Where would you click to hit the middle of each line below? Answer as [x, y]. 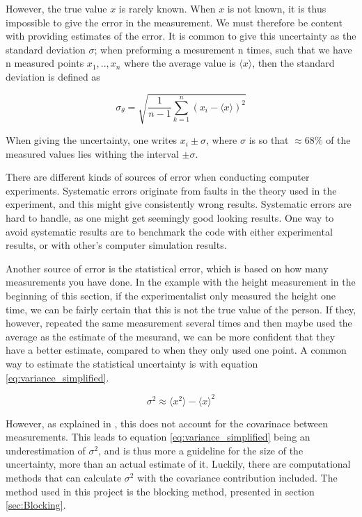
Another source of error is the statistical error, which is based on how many [167, 268]
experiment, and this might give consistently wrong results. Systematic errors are [179, 204]
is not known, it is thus [277, 8]
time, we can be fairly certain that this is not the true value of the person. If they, [181, 309]
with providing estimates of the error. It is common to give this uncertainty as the [181, 36]
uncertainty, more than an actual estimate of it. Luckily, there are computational [178, 464]
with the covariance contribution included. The [237, 478]
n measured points [45, 63]
